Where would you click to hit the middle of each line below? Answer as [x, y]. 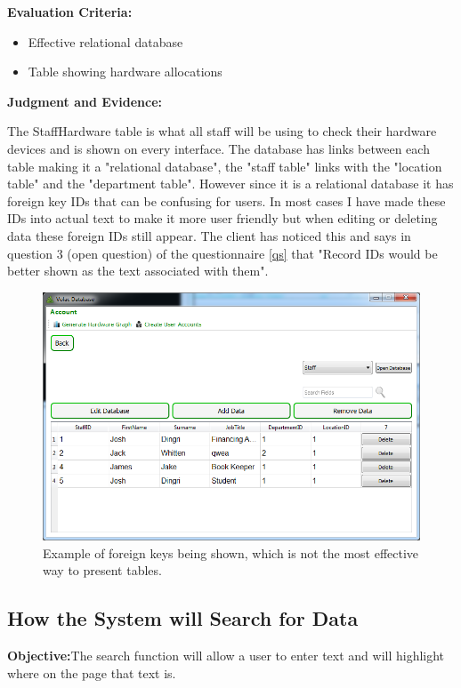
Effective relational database [105, 41]
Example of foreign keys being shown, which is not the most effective [231, 552]
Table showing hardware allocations [125, 72]
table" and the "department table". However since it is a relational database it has [230, 184]
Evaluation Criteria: [70, 12]
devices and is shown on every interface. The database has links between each [218, 148]
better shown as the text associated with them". [138, 271]
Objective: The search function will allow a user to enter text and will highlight [226, 656]
